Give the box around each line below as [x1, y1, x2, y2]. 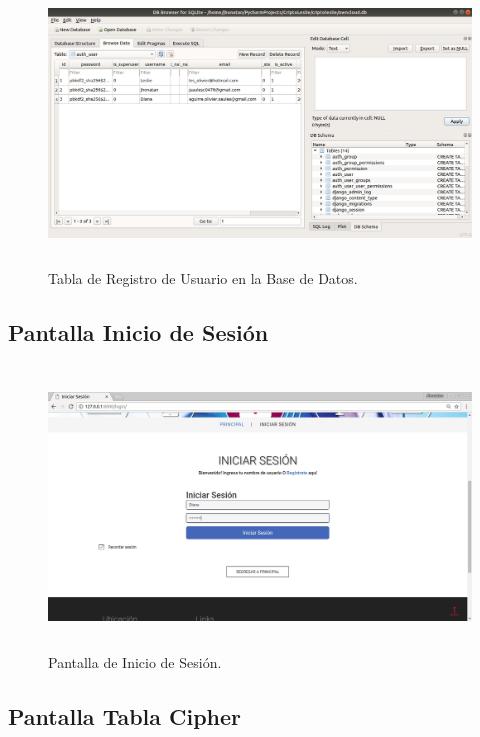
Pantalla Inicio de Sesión [8, 317, 269, 348]
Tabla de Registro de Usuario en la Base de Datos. [48, 268, 358, 289]
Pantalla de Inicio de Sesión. [48, 651, 222, 672]
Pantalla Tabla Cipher [8, 700, 242, 731]
